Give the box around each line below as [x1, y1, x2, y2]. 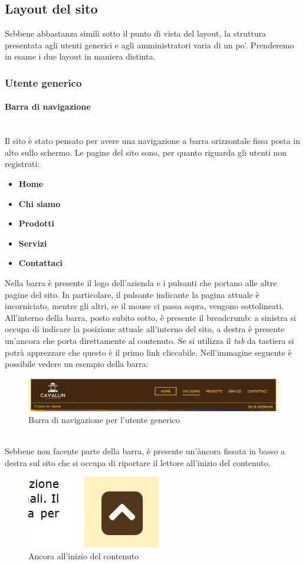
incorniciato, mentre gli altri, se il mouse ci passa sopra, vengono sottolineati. [5, 300, 284, 312]
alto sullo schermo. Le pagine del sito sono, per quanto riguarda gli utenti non [5, 146, 287, 158]
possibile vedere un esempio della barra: [5, 358, 149, 370]
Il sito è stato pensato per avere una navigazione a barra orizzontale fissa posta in [5, 135, 300, 147]
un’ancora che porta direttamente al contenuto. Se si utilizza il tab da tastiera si [5, 334, 294, 346]
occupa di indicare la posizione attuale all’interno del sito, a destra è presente [5, 323, 285, 335]
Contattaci [18, 257, 63, 269]
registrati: [5, 158, 40, 170]
